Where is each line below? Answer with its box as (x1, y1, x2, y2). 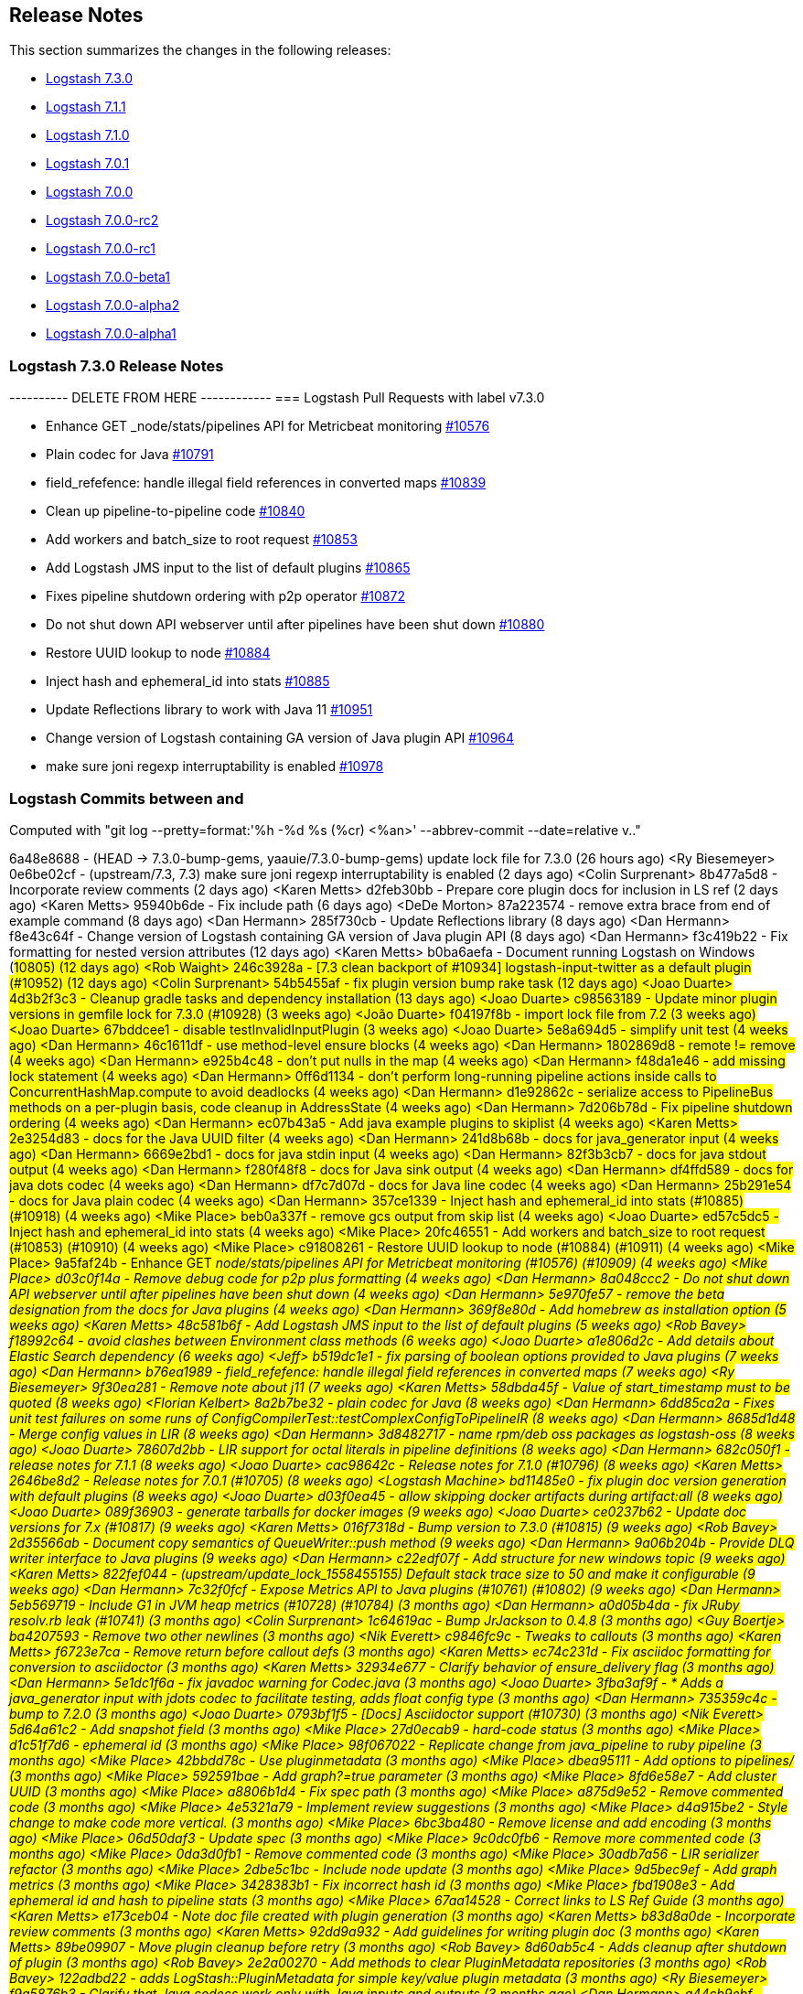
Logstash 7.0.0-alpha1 (46, 326, 177, 342)
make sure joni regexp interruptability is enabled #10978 (46, 758, 384, 775)
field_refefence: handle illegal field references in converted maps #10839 (46, 475, 487, 491)
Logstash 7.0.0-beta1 (46, 269, 171, 285)
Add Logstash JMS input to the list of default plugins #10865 (46, 560, 411, 576)
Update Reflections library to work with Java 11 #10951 (46, 702, 373, 718)
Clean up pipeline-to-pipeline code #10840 (46, 503, 305, 520)
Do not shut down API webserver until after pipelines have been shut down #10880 (46, 616, 545, 633)
